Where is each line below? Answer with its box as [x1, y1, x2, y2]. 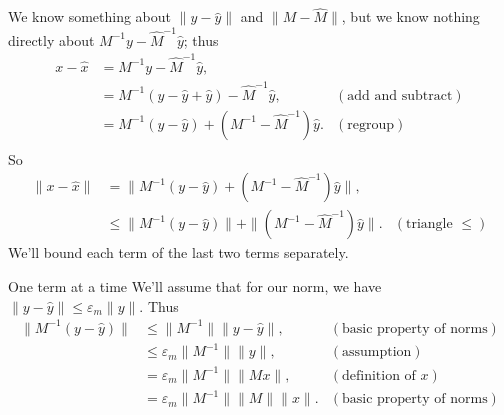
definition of [341, 368, 416, 383]
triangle [406, 217, 453, 232]
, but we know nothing [341, 6, 480, 27]
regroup [347, 117, 395, 132]
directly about [8, 29, 95, 50]
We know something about [8, 6, 172, 27]
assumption [341, 345, 412, 360]
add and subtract [347, 88, 453, 103]
